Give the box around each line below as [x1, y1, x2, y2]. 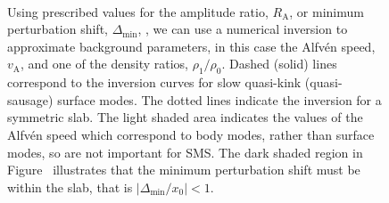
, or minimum [289, 2, 364, 20]
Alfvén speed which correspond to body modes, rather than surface [7, 125, 375, 143]
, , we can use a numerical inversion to [137, 20, 348, 38]
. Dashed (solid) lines [221, 54, 337, 73]
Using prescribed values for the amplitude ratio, [7, 2, 269, 20]
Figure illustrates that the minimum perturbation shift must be [7, 160, 360, 179]
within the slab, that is [7, 177, 133, 196]
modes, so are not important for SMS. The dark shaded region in [7, 142, 363, 161]
